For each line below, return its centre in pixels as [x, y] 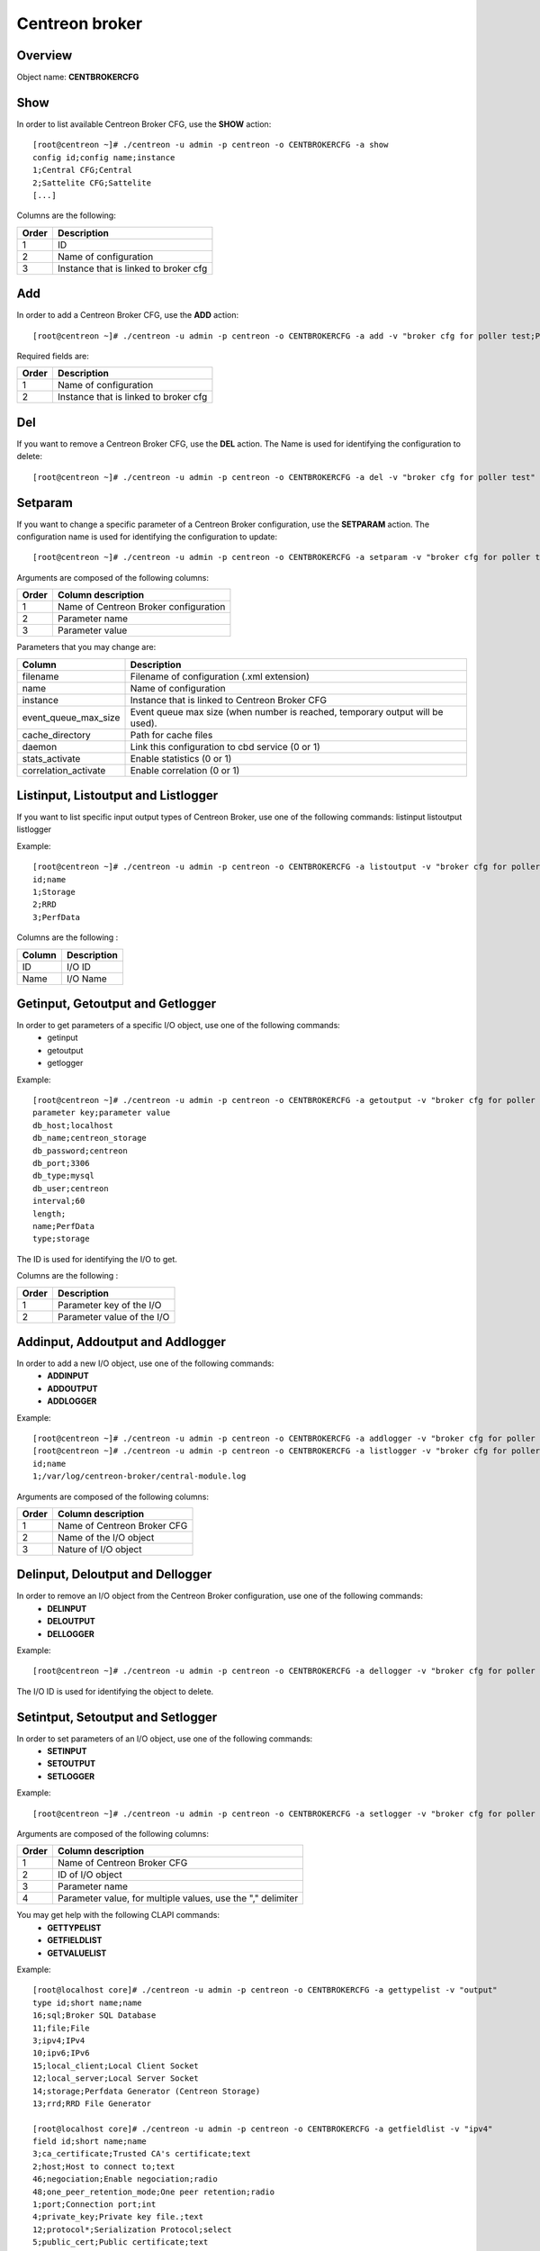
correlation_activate [64, 770]
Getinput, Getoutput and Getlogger [117, 1003]
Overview [45, 55]
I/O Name [86, 979]
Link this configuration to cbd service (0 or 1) [225, 746]
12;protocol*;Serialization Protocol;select [133, 2229]
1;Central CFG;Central [83, 170]
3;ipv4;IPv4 [59, 2040]
